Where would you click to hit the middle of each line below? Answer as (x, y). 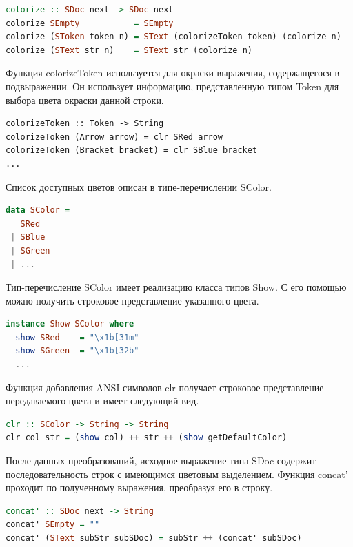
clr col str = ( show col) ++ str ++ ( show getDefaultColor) (147, 438)
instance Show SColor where (70, 324)
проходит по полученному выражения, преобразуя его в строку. (139, 487)
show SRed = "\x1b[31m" (77, 337)
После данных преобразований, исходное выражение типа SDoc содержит (161, 461)
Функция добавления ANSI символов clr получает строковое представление (165, 387)
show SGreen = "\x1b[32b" (77, 351)
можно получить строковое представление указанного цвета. (132, 300)
